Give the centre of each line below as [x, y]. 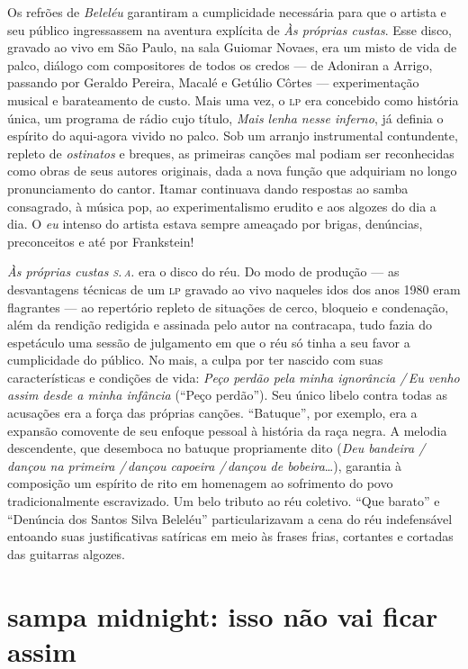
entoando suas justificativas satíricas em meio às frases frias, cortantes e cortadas [230, 536]
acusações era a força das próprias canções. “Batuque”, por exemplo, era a [212, 413]
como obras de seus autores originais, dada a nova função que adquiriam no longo [232, 171]
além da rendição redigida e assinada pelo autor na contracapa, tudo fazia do [220, 325]
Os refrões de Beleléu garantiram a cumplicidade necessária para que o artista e [227, 12]
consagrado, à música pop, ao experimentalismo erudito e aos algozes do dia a [222, 206]
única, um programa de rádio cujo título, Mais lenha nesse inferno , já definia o [225, 118]
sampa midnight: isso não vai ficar [223, 615]
